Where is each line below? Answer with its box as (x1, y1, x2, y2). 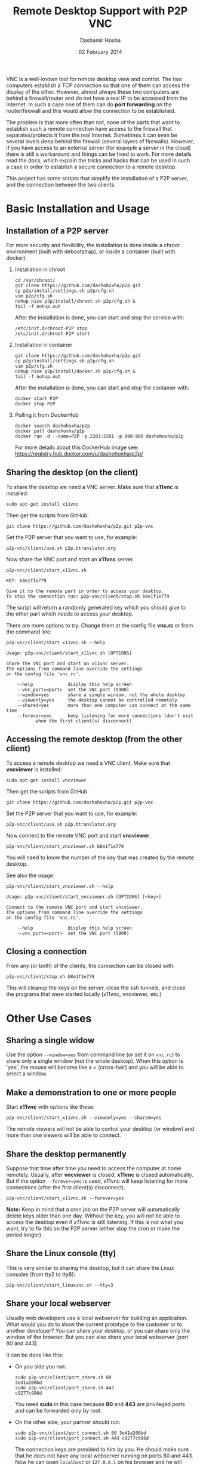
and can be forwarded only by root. (14, 1407, 102, 1414)
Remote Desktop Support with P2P (13, 4, 188, 18)
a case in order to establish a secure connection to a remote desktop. (6, 163, 177, 170)
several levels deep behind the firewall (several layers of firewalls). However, (6, 137, 195, 144)
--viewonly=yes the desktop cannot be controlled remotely (17, 697, 178, 703)
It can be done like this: (6, 1351, 64, 1358)
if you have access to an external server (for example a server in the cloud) (6, 144, 191, 151)
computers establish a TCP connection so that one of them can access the (6, 82, 190, 89)
